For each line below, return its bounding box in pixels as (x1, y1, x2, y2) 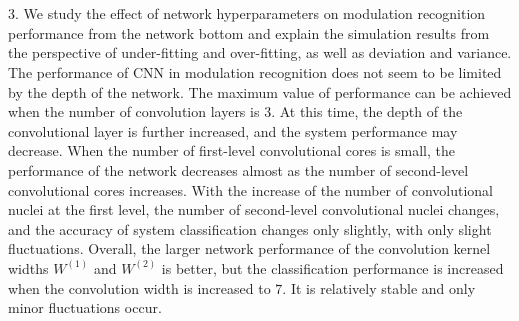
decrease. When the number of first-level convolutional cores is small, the (8, 140, 455, 161)
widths (8, 257, 49, 278)
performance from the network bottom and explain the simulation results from (8, 22, 490, 43)
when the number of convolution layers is (8, 101, 260, 122)
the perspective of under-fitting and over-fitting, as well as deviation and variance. (8, 42, 512, 63)
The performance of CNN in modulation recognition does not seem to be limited (8, 61, 502, 82)
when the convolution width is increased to (8, 277, 271, 298)
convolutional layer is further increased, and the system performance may (8, 120, 458, 141)
